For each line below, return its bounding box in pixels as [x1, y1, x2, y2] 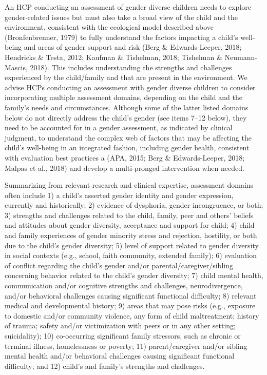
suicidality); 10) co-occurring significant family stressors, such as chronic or [5, 330, 241, 341]
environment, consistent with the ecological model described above [5, 22, 214, 32]
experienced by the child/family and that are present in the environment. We [5, 72, 247, 83]
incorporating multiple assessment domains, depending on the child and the [5, 92, 242, 103]
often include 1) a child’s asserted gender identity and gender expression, [5, 189, 234, 200]
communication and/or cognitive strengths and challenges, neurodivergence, [5, 280, 243, 291]
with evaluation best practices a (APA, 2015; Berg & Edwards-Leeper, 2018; [5, 152, 245, 163]
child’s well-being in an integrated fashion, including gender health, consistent [5, 142, 250, 153]
